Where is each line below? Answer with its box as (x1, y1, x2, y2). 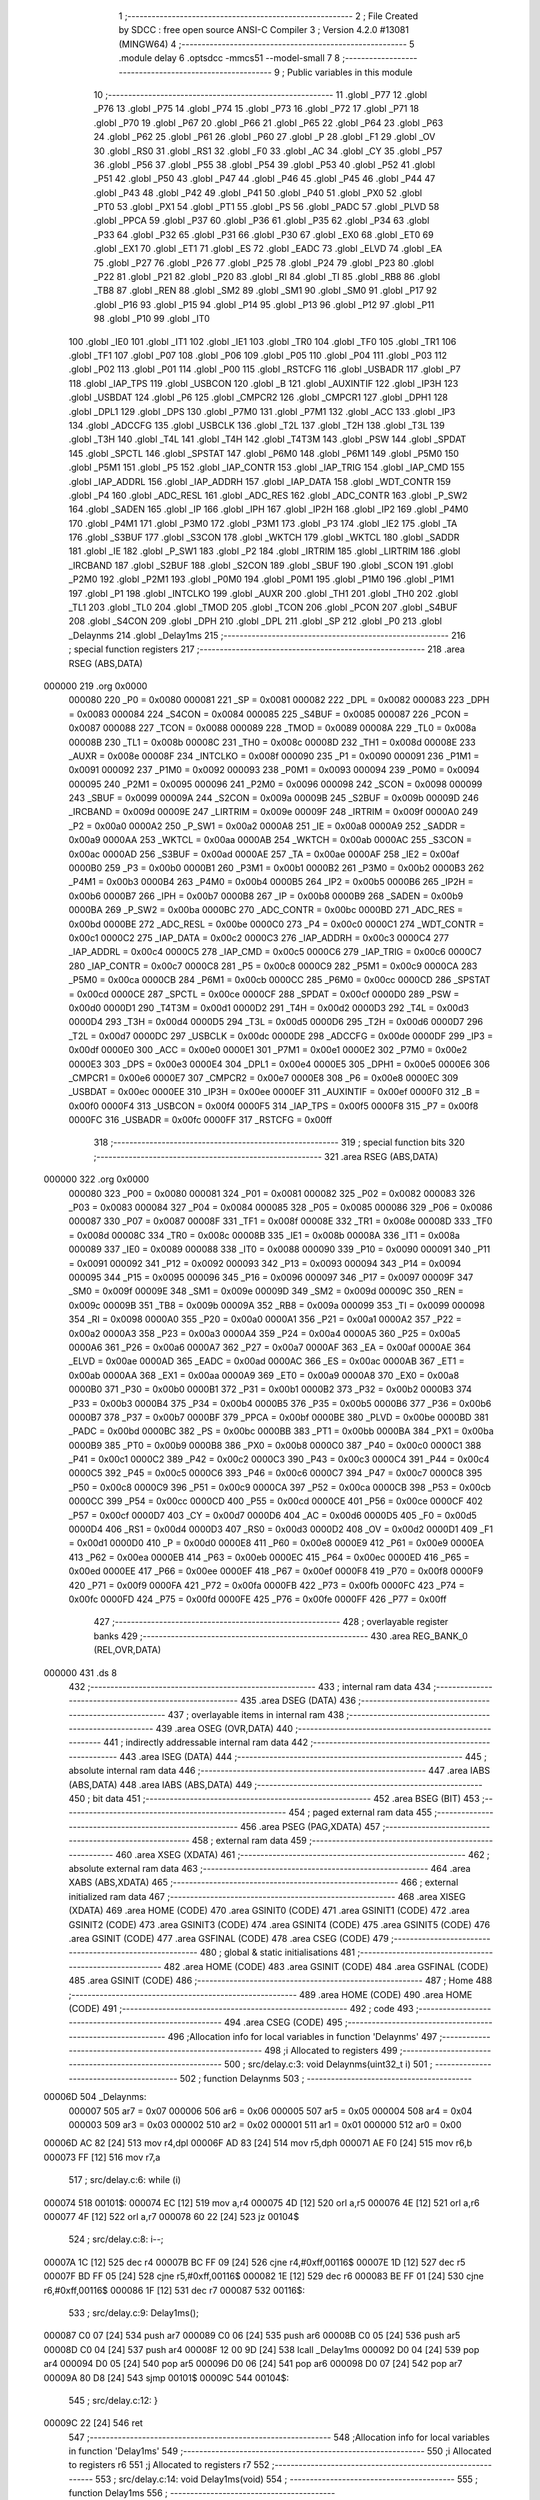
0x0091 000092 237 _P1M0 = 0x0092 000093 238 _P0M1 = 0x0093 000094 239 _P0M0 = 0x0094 (68, 764, 480, 776)
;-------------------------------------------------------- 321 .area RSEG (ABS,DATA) (93, 1150, 439, 1162)
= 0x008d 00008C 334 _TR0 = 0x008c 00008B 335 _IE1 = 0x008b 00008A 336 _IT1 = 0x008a (68, 1229, 460, 1241)
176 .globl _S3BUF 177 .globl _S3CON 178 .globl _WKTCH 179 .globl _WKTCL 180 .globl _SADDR (68, 531, 460, 544)
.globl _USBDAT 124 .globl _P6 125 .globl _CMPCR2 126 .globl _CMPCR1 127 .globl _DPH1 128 (68, 391, 449, 404)
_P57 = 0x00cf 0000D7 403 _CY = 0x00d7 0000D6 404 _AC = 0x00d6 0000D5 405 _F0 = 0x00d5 (68, 1509, 477, 1521)
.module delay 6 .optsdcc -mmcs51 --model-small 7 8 (118, 52, 340, 64)
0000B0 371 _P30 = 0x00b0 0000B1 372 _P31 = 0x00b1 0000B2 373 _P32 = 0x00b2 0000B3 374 (68, 1383, 472, 1395)
